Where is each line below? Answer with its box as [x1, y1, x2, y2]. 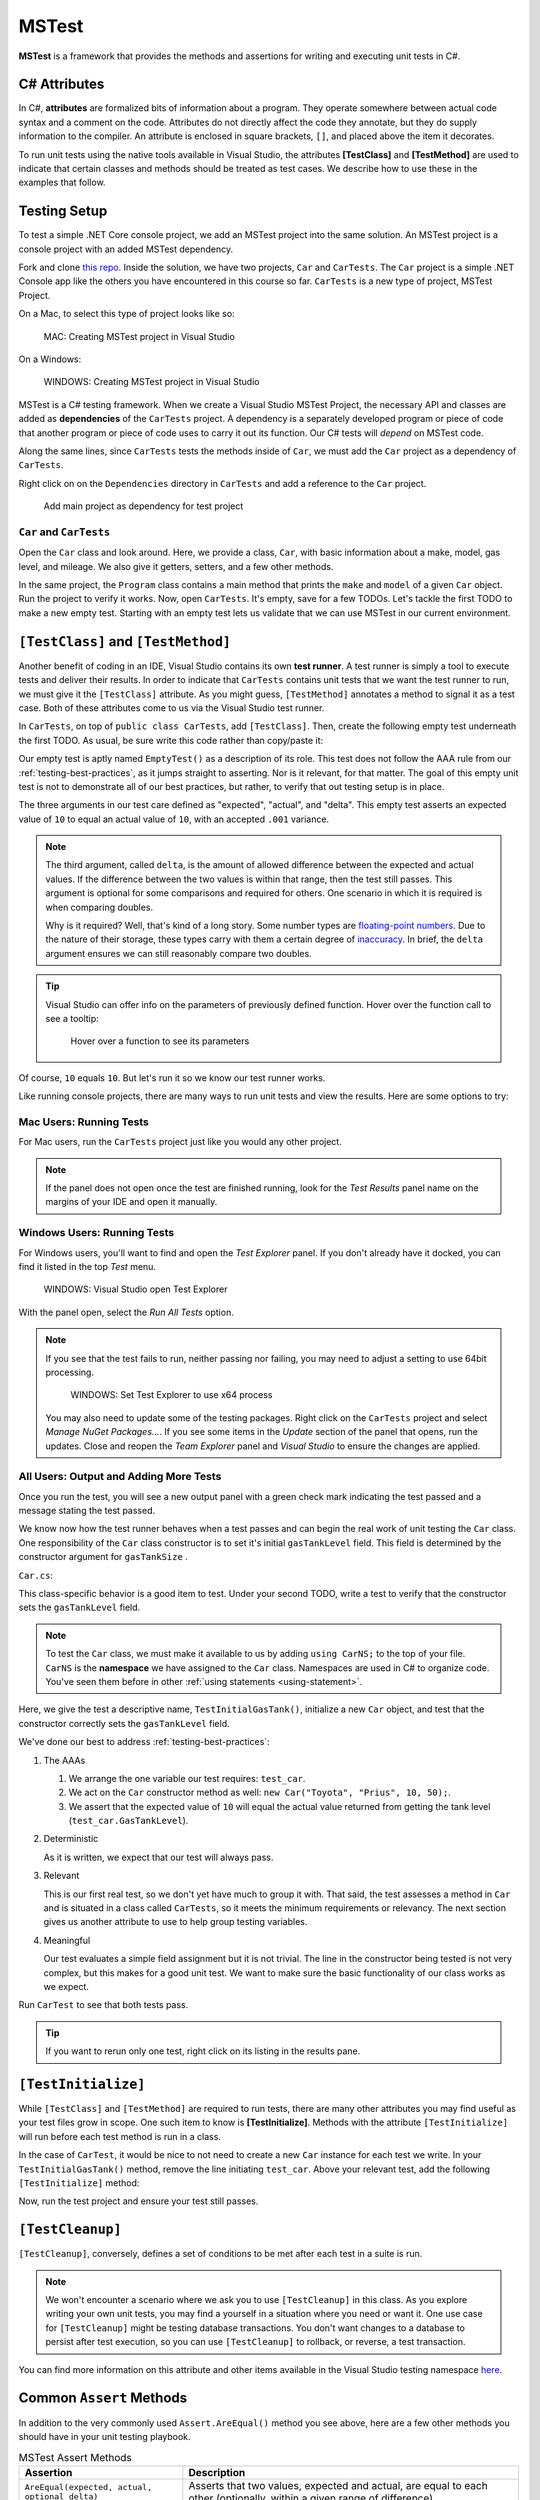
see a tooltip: [45, 1012, 99, 1024]
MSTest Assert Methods [18, 2450, 132, 2464]
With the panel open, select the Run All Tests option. [18, 1306, 234, 1318]
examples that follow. [18, 176, 106, 189]
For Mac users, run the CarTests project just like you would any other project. [18, 1136, 342, 1148]
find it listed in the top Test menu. [18, 1261, 157, 1272]
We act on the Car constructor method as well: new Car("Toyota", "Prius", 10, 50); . [68, 1786, 452, 1799]
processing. [45, 1366, 95, 1378]
